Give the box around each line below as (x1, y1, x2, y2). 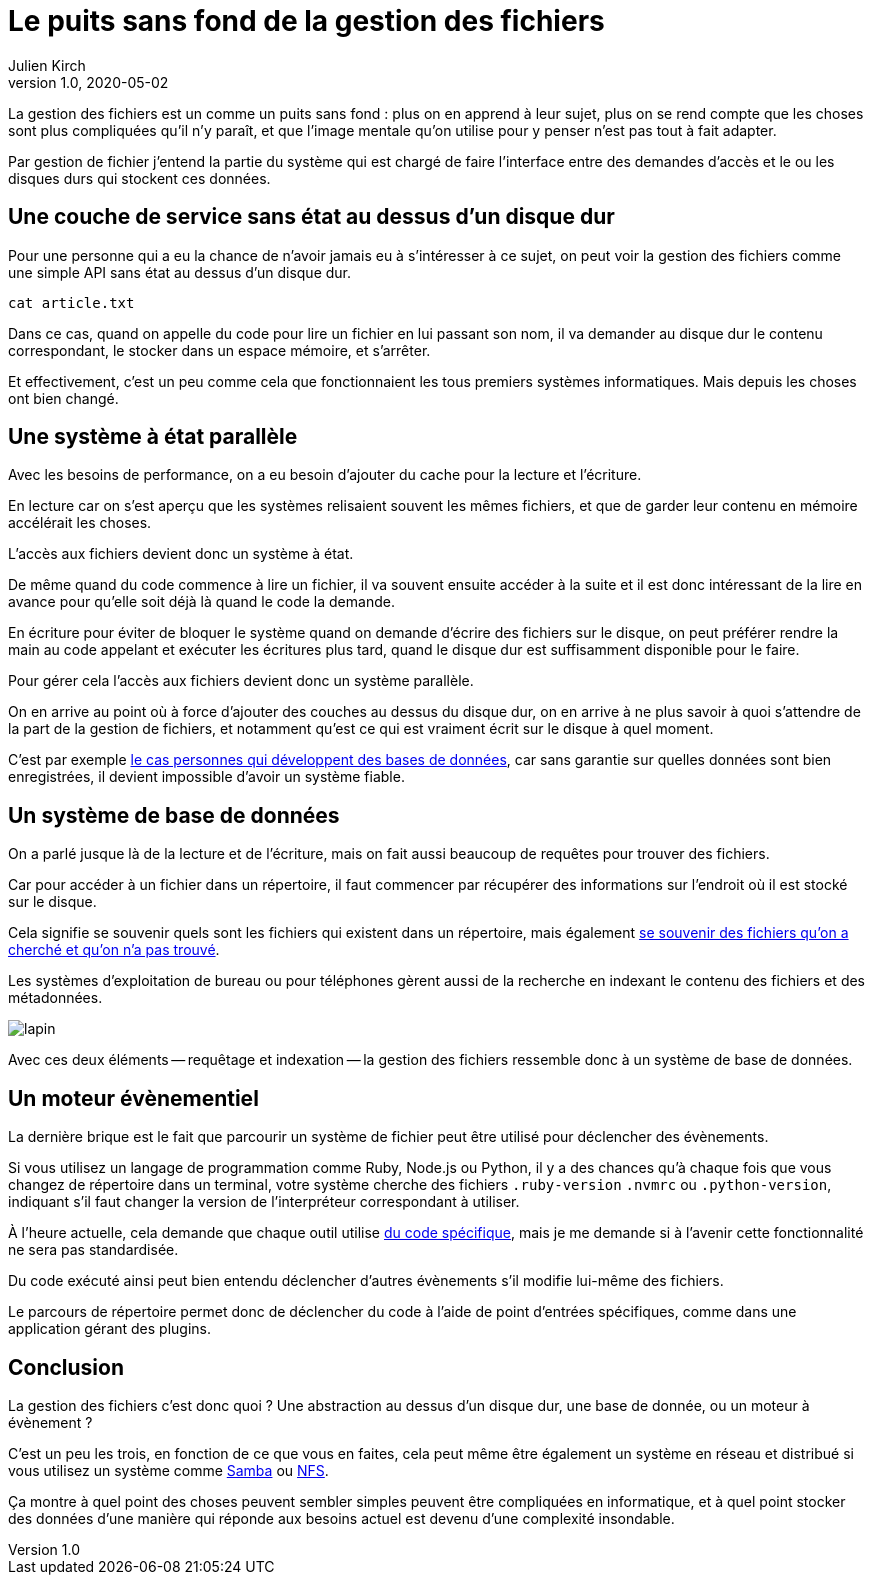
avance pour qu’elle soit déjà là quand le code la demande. (8, 593, 395, 611)
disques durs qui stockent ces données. (8, 169, 271, 187)
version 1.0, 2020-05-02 (8, 73, 169, 91)
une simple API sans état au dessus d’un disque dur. (8, 263, 352, 281)
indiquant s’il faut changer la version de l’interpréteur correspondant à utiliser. (8, 1193, 520, 1211)
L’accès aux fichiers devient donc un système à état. (8, 545, 354, 563)
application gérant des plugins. (8, 1320, 211, 1338)
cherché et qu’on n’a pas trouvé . (8, 941, 220, 959)
